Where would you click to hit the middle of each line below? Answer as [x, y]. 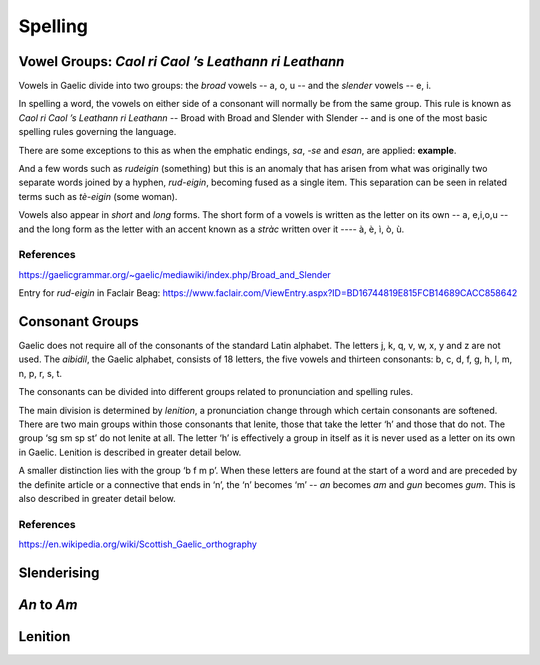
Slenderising [59, 572]
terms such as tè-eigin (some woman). [98, 196]
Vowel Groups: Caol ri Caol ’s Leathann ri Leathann [181, 61]
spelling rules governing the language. [97, 132]
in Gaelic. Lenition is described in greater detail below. [130, 452]
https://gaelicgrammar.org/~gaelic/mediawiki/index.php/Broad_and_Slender [175, 274]
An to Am [48, 604]
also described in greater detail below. [97, 498]
